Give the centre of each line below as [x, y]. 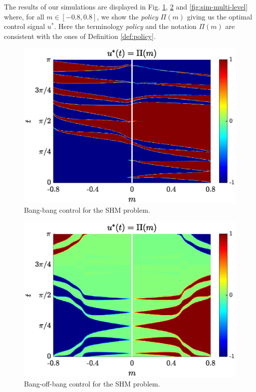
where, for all [24, 16]
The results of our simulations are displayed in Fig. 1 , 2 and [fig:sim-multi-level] [126, 6]
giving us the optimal [220, 16]
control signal [25, 26]
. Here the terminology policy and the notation [125, 26]
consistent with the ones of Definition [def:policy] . [80, 36]
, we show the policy [128, 16]
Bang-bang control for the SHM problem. [87, 210]
